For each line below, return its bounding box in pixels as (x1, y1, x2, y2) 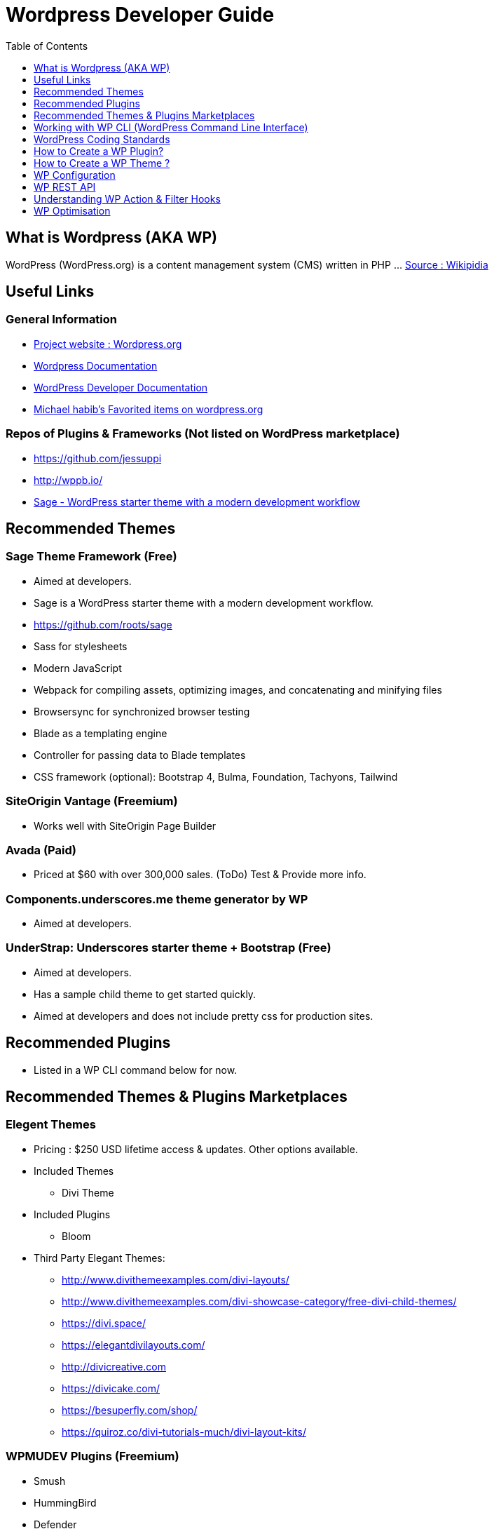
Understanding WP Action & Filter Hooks (34, 192, 221, 205)
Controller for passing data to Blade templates (34, 748, 246, 761)
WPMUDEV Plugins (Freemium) (6, 1449, 179, 1464)
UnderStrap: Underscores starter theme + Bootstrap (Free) (6, 941, 331, 955)
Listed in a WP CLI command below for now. (34, 1063, 238, 1076)
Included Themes (34, 1164, 114, 1177)
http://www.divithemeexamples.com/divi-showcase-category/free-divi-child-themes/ (62, 1295, 457, 1307)
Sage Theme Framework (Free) (6, 549, 177, 564)
